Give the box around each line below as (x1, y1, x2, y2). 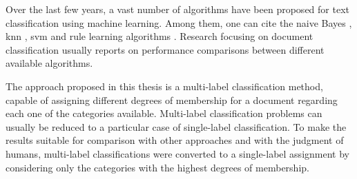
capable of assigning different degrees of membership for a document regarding (6, 92, 338, 107)
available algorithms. (6, 56, 93, 70)
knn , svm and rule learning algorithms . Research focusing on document (6, 29, 313, 43)
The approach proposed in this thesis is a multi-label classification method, (6, 78, 323, 93)
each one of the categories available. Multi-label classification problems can (6, 106, 322, 120)
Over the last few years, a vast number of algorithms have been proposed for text (6, 2, 349, 16)
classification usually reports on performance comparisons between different (6, 42, 325, 56)
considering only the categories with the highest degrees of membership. (6, 160, 309, 174)
